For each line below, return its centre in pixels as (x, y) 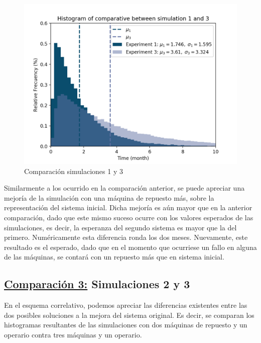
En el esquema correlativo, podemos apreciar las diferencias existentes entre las (126, 305)
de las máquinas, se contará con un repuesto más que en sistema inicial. (114, 257)
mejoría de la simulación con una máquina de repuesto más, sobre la (109, 197)
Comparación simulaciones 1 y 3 (74, 171)
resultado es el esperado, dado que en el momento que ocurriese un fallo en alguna (130, 247)
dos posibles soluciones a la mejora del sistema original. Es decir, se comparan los (129, 315)
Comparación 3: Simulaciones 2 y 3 (97, 284)
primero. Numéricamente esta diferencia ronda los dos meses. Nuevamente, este (126, 237)
